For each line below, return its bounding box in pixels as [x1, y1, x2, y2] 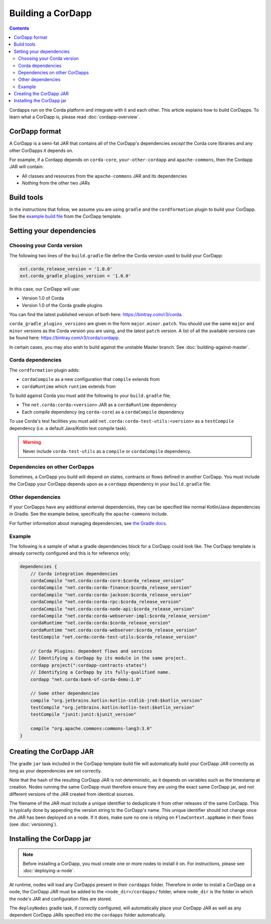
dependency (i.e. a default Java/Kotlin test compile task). [9, 425, 127, 431]
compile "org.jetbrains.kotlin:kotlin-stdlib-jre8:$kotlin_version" [30, 698, 203, 703]
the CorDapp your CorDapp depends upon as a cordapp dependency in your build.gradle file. [9, 481, 211, 487]
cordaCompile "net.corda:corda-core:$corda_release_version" [30, 578, 184, 584]
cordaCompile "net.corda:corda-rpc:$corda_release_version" [30, 599, 182, 605]
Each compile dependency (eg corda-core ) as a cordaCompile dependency [22, 409, 184, 415]
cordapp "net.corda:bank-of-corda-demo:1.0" [30, 676, 142, 682]
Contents [9, 25, 30, 31]
